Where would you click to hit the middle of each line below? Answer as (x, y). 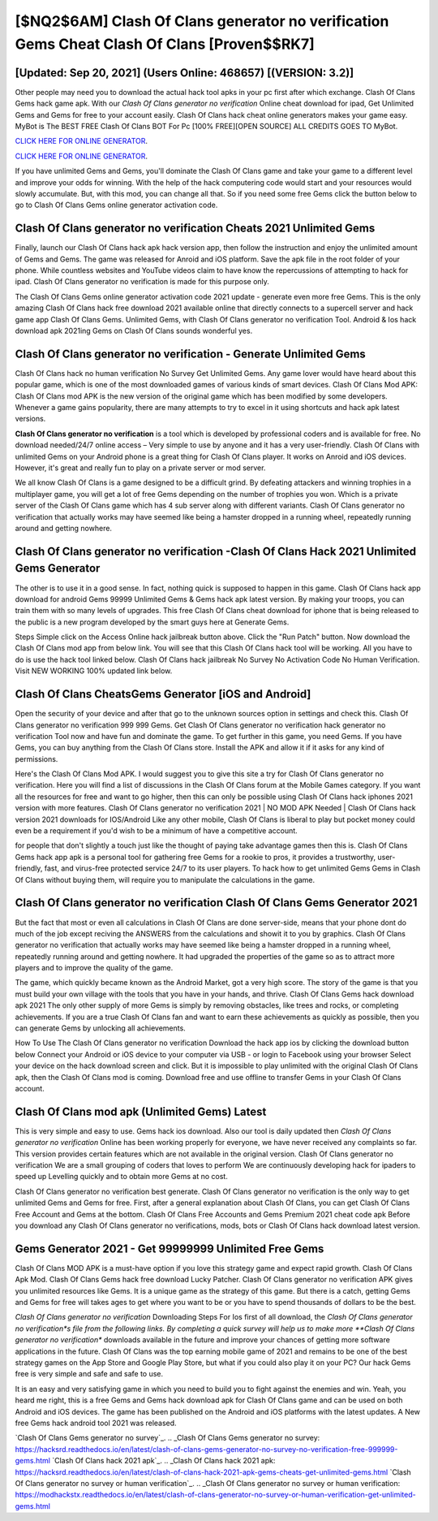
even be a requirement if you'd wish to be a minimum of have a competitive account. (156, 831)
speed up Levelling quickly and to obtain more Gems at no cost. (122, 1177)
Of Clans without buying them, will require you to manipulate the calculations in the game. (165, 879)
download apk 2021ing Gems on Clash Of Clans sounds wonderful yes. (134, 331)
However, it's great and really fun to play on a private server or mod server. (140, 468)
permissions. (36, 758)
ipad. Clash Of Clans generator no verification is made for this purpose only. (142, 282)
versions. (30, 419)
